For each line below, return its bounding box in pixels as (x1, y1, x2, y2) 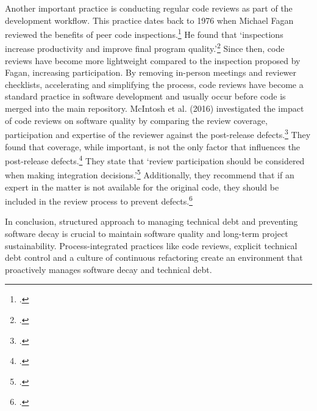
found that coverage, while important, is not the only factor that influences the (5, 140, 301, 153)
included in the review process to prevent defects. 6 (5, 193, 193, 207)
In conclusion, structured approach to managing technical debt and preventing (5, 215, 298, 228)
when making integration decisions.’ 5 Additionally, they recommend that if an (5, 167, 294, 181)
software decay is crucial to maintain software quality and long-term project (5, 227, 288, 240)
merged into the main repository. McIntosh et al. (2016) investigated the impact (5, 102, 304, 115)
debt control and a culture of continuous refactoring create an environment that (5, 251, 303, 264)
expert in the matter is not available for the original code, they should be (5, 180, 279, 193)
